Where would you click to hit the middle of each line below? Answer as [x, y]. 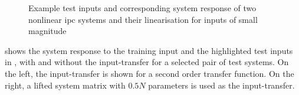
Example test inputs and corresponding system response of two [142, 8]
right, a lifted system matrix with [65, 85]
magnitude [47, 31]
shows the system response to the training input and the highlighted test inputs [149, 50]
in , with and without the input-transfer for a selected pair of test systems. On [147, 62]
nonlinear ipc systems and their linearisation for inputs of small [143, 19]
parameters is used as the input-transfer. [221, 85]
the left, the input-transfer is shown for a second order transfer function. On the [149, 73]
